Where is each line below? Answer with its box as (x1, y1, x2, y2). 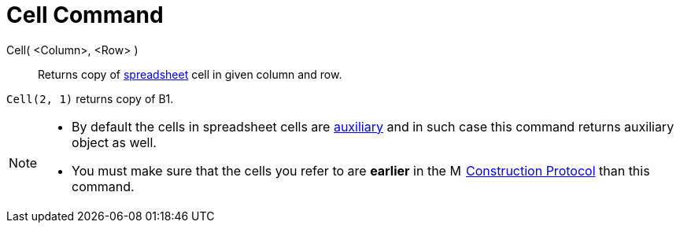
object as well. (72, 134, 157, 150)
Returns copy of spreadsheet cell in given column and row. (38, 67, 342, 81)
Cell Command (6, 2, 164, 28)
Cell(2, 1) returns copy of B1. (6, 91, 174, 105)
